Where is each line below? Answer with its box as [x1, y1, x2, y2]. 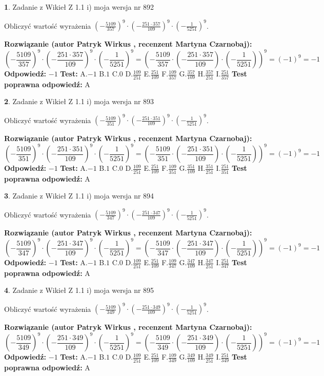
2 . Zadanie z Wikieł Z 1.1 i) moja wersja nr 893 [4, 96, 154, 107]
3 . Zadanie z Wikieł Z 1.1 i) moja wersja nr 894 [4, 190, 154, 201]
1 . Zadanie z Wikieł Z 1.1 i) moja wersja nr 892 [4, 2, 154, 12]
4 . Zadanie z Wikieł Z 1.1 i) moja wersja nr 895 [4, 285, 154, 295]
